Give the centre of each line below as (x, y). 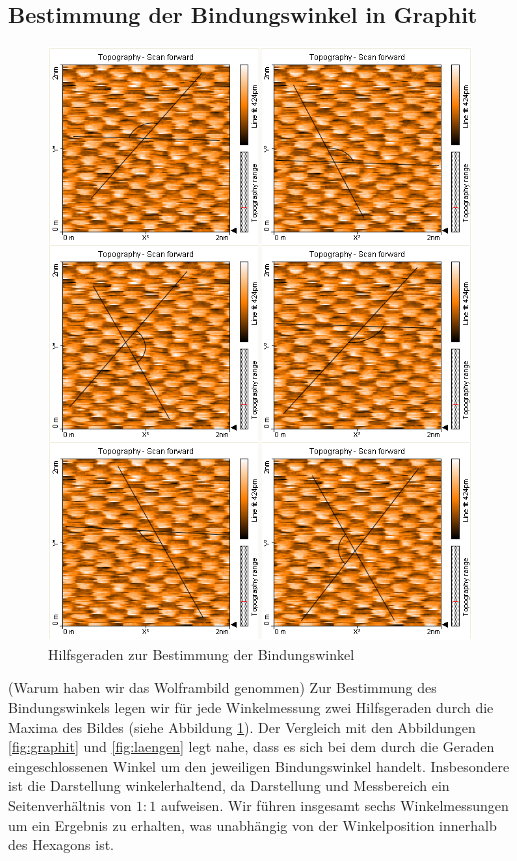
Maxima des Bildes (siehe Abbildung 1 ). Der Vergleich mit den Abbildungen (242, 726)
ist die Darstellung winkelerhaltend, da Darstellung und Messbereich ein (229, 785)
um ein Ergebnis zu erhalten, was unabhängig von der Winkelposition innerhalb (252, 824)
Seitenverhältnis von (70, 805)
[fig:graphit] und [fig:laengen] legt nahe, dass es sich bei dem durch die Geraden (251, 746)
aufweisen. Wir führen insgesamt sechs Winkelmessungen (334, 805)
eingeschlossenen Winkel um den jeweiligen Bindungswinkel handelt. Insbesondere (259, 765)
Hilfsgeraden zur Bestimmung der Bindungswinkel (201, 653)
